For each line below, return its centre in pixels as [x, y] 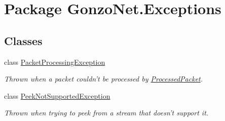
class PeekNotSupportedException [57, 95]
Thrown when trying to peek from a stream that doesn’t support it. [106, 113]
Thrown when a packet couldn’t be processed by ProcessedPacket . [104, 79]
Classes [23, 40]
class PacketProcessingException [55, 62]
